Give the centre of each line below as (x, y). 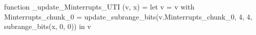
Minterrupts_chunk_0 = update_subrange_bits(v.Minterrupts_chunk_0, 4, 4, (128, 16)
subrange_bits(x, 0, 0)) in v (48, 26)
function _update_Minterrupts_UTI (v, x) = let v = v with (99, 6)
